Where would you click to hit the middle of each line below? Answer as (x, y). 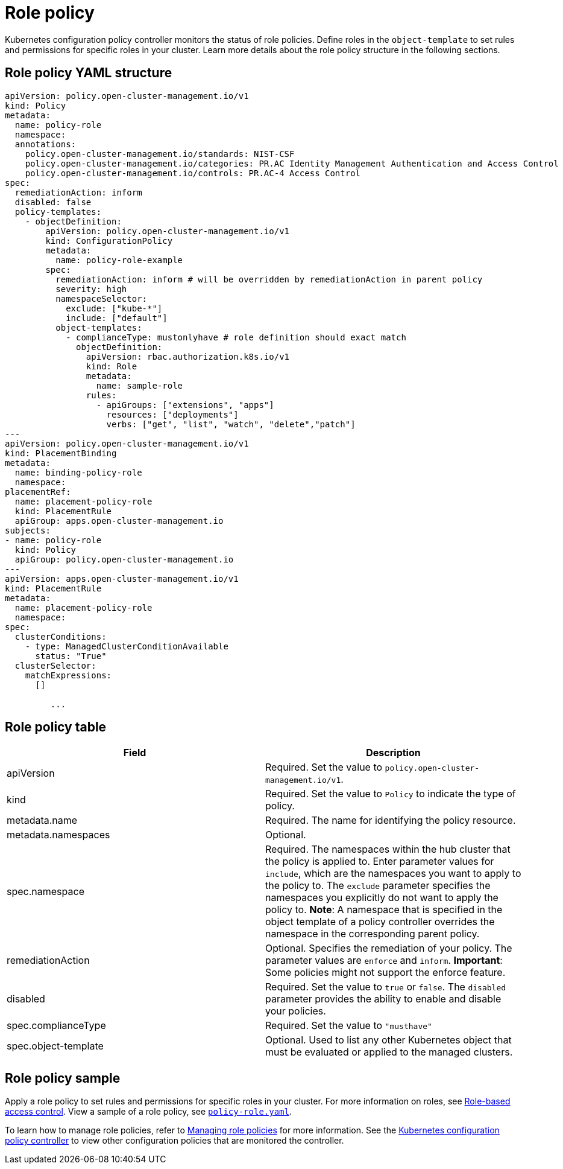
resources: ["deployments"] (172, 414)
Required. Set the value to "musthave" (349, 1026)
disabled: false (53, 202)
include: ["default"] (117, 318)
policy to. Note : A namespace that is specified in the (384, 910)
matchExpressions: (68, 675)
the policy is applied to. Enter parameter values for (380, 862)
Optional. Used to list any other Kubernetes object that (388, 1040)
